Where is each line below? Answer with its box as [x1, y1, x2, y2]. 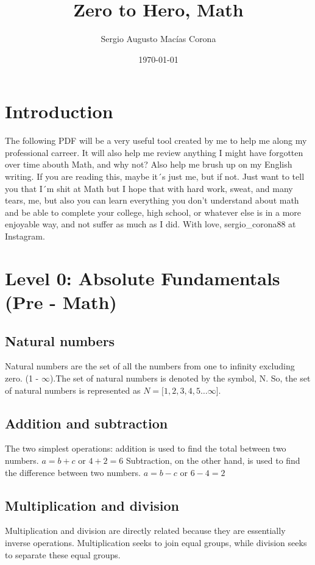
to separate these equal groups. [5, 548, 121, 561]
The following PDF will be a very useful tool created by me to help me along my [5, 134, 307, 147]
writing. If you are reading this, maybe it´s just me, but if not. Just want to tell [5, 170, 305, 183]
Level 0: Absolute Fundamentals [5, 265, 280, 290]
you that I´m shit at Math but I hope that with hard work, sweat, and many [5, 182, 293, 194]
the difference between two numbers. [5, 466, 141, 478]
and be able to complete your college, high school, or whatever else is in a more [5, 205, 302, 218]
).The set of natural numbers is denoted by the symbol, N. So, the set [49, 371, 311, 384]
